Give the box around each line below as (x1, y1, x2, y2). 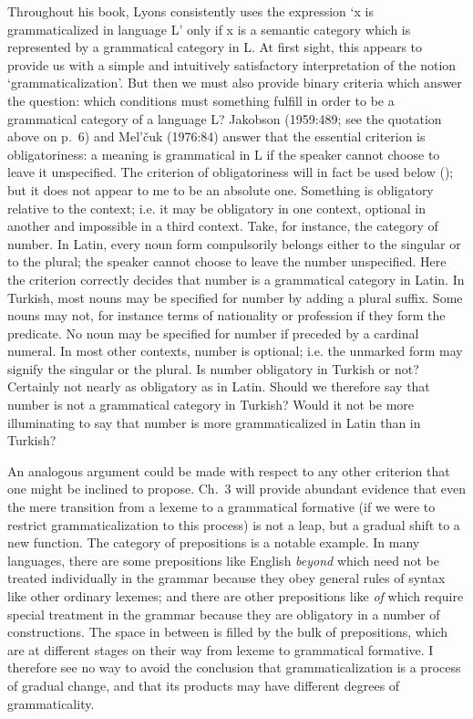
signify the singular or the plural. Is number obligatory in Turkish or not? (7, 359, 419, 378)
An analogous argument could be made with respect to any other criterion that (7, 461, 450, 480)
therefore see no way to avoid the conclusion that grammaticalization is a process (7, 658, 461, 677)
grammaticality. (7, 693, 95, 713)
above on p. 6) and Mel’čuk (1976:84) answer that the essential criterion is (7, 127, 426, 146)
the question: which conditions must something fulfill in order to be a (7, 90, 395, 109)
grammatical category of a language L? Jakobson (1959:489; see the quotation (7, 109, 442, 128)
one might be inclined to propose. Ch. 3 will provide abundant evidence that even (7, 479, 467, 498)
